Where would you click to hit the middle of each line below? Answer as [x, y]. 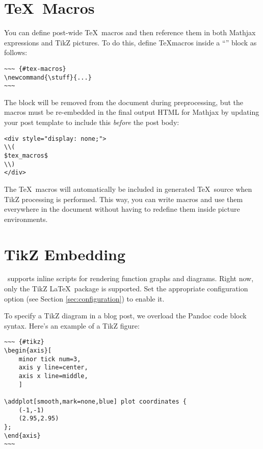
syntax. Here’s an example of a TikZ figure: [72, 325]
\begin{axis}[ [28, 351]
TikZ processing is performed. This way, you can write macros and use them [124, 199]
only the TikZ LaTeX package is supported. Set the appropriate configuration [126, 289]
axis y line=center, [53, 368]
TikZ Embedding [65, 254]
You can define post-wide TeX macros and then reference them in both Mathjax [130, 32]
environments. [26, 219]
